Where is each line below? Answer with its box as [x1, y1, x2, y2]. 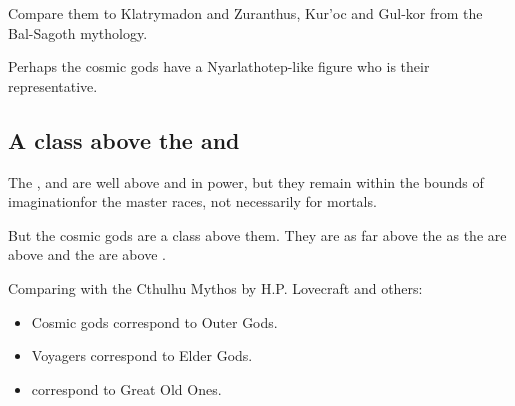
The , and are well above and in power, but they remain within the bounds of [8, 171, 484, 192]
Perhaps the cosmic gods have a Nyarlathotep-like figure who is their [8, 56, 430, 77]
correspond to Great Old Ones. [31, 378, 222, 399]
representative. [8, 75, 98, 96]
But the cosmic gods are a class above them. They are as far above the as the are [8, 224, 507, 245]
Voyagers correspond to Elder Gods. [31, 345, 253, 366]
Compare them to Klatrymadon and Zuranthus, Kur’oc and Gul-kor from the [8, 3, 483, 23]
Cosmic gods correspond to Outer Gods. [31, 311, 278, 332]
